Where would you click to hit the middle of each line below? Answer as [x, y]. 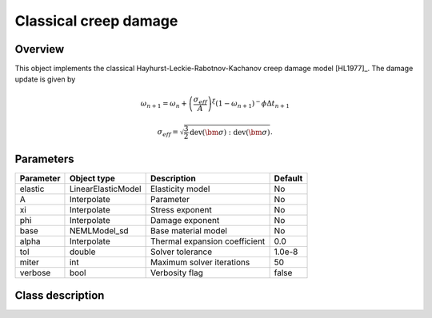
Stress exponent [181, 210]
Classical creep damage [96, 21]
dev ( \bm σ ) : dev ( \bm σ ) [230, 132]
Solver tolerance [181, 252]
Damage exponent [185, 221]
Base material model [189, 231]
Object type [92, 178]
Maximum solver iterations [200, 262]
